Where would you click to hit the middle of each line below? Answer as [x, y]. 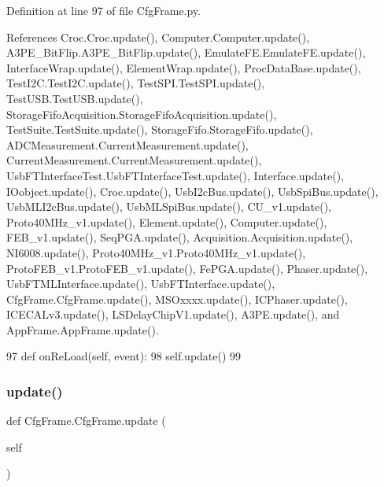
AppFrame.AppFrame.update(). [83, 329]
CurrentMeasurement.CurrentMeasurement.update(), [134, 160]
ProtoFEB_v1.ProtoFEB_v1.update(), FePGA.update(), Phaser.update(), [187, 268]
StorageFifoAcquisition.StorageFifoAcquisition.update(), [142, 114]
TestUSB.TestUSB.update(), [75, 98]
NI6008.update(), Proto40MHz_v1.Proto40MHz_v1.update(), [156, 252]
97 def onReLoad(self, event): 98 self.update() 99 [124, 356]
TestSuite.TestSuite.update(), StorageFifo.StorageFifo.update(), [160, 129]
